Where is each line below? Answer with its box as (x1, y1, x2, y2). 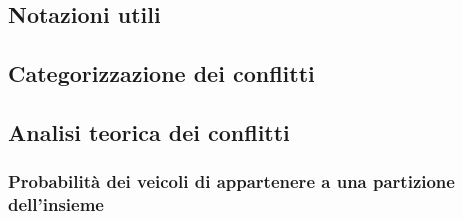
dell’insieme (8, 192, 104, 217)
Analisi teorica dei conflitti (8, 116, 290, 147)
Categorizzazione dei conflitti (8, 58, 315, 89)
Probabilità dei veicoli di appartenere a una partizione (8, 169, 455, 194)
